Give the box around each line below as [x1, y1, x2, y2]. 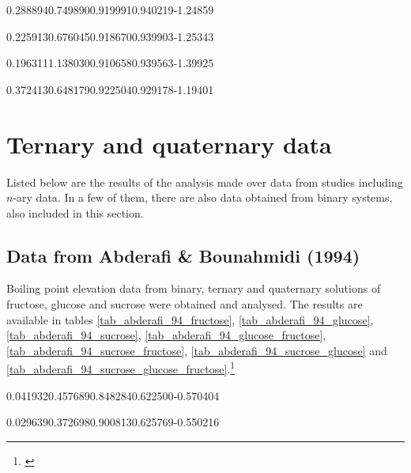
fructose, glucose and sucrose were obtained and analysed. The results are [6, 296, 363, 312]
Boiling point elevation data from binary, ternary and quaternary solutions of [6, 280, 381, 297]
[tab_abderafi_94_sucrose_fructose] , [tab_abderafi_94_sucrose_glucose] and [6, 342, 387, 358]
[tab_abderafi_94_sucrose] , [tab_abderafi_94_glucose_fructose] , [6, 327, 326, 343]
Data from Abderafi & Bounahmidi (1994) [6, 243, 360, 267]
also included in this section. [6, 204, 144, 221]
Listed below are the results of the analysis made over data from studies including [6, 173, 403, 190]
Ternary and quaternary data [6, 127, 332, 160]
